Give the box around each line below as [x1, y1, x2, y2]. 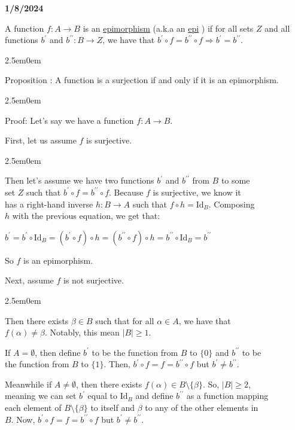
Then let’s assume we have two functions [5, 174, 154, 187]
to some [221, 174, 250, 187]
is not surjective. [63, 274, 124, 286]
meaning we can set [5, 389, 77, 402]
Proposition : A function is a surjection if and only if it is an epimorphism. [5, 74, 279, 86]
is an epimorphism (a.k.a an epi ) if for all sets [83, 22, 254, 34]
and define [135, 389, 174, 402]
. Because [109, 185, 144, 198]
